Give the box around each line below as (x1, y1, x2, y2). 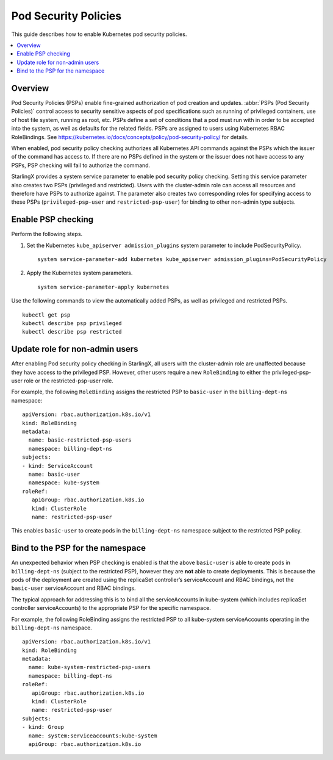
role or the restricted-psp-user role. (24, 377, 114, 384)
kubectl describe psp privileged (22, 320, 122, 326)
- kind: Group (22, 723, 64, 731)
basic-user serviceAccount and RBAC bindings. (11, 584, 136, 592)
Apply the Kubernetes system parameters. (26, 269, 133, 277)
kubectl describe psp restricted (22, 328, 122, 335)
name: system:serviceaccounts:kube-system (28, 732, 158, 739)
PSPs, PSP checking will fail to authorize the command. (11, 162, 151, 169)
